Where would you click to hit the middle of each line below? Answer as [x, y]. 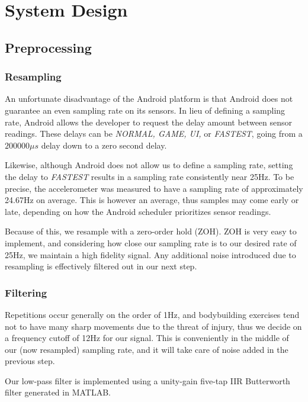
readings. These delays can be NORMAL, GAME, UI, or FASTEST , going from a [154, 134]
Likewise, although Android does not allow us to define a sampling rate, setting [149, 165]
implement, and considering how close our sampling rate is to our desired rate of [151, 242]
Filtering [26, 292]
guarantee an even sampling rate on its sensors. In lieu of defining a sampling [145, 110]
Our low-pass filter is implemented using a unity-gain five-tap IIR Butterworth [147, 380]
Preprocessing [48, 47]
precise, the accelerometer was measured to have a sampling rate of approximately [154, 188]
